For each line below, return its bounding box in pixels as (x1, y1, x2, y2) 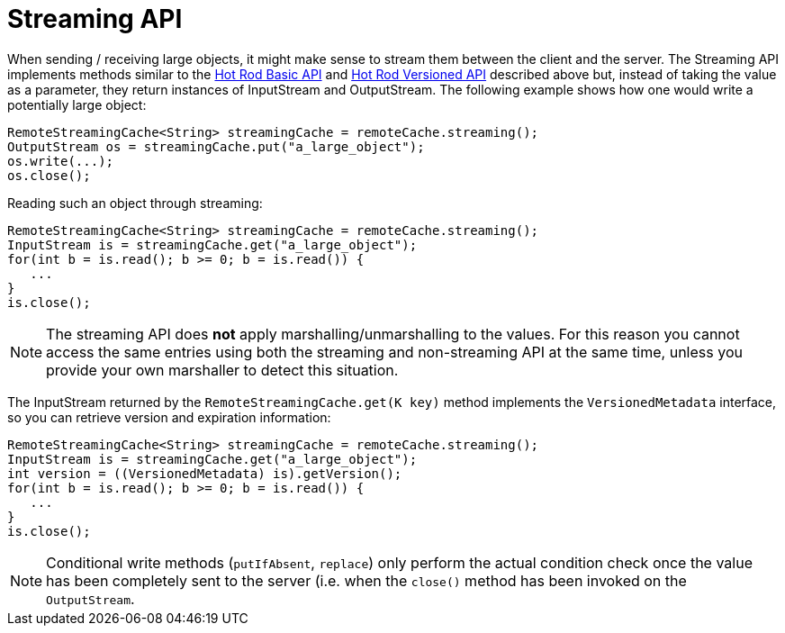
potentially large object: (7, 96, 147, 113)
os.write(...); (7, 153, 114, 168)
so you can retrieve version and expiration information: (7, 409, 331, 425)
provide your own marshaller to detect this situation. (46, 360, 399, 379)
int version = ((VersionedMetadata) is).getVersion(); (7, 466, 402, 481)
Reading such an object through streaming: (7, 194, 263, 211)
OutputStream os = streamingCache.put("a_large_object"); (7, 139, 425, 154)
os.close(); (7, 167, 91, 183)
